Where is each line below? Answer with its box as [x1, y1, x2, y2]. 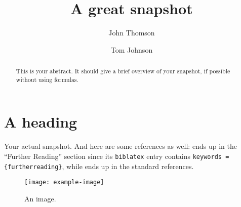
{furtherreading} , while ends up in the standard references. [4, 160, 194, 171]
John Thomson [108, 27, 155, 38]
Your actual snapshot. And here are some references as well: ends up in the [4, 141, 237, 151]
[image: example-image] [24, 179, 104, 186]
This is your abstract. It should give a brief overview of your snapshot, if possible [16, 67, 230, 75]
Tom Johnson [110, 44, 153, 55]
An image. [24, 193, 56, 203]
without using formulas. [16, 75, 78, 84]
